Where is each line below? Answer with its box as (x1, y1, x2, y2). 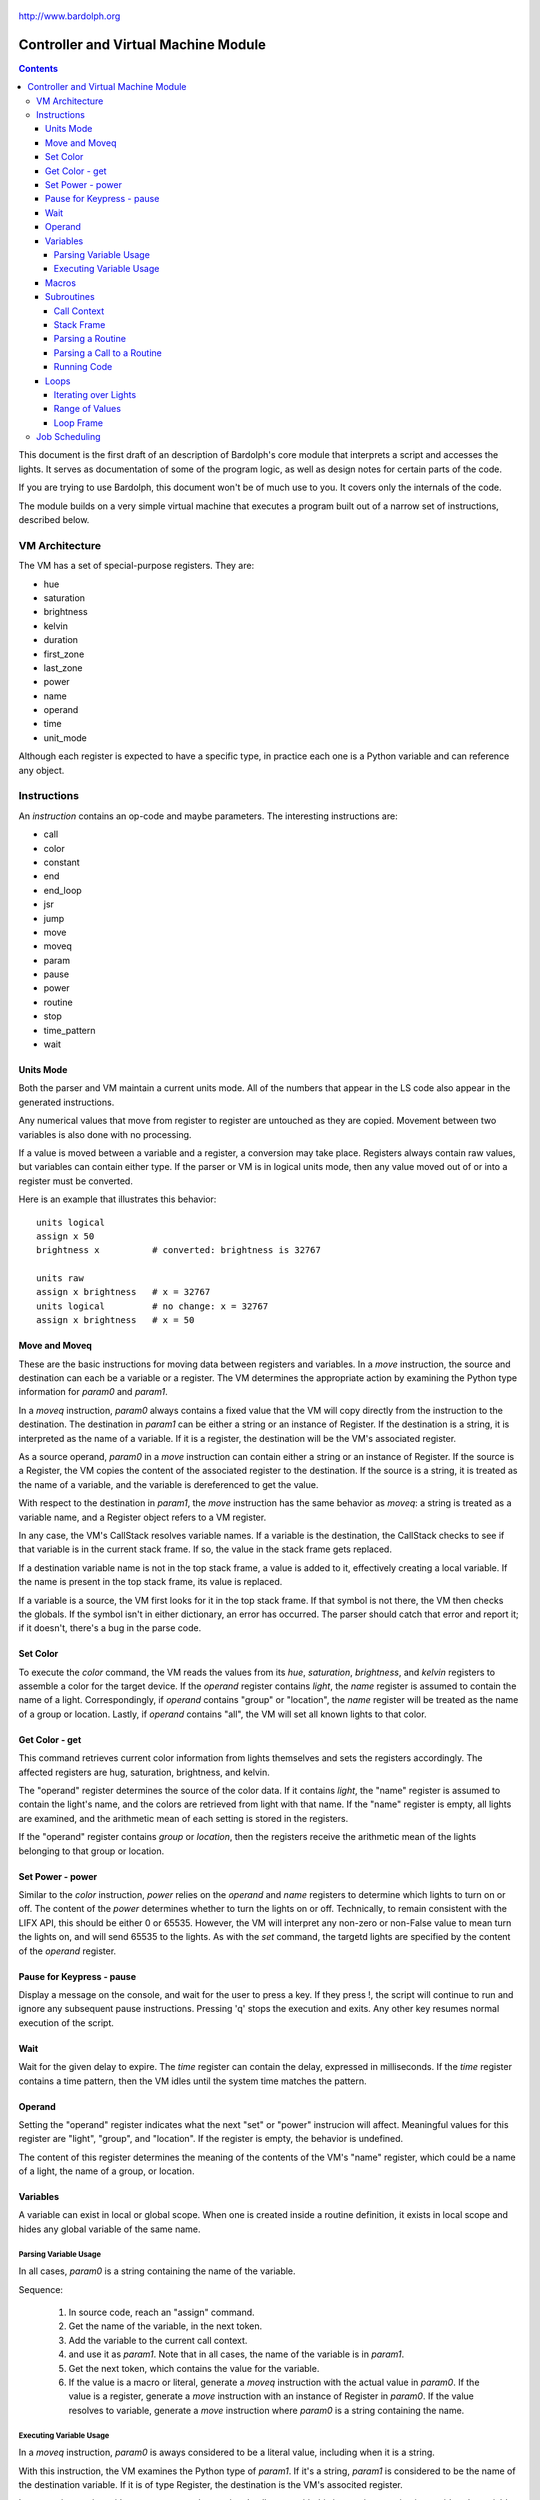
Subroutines (45, 291, 95, 303)
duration (43, 634, 79, 646)
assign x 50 (36, 1230, 95, 1242)
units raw (36, 1273, 84, 1284)
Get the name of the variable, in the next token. (68, 2320, 263, 2332)
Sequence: (18, 2283, 64, 2295)
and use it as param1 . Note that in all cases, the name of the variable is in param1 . (68, 2348, 405, 2360)
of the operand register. (18, 1945, 117, 1957)
